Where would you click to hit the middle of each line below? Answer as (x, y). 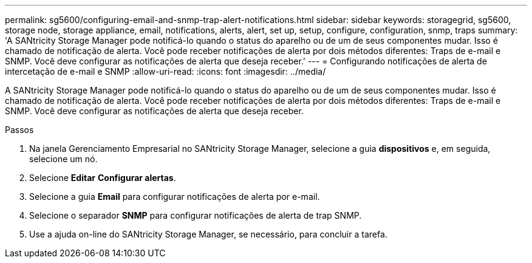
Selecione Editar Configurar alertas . (103, 178)
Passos (19, 130)
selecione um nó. (63, 159)
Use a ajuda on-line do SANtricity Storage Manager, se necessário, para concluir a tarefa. (208, 234)
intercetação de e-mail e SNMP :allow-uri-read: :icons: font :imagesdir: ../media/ (165, 71)
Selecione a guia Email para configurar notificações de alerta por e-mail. (175, 196)
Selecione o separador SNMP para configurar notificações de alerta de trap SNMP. (196, 215)
